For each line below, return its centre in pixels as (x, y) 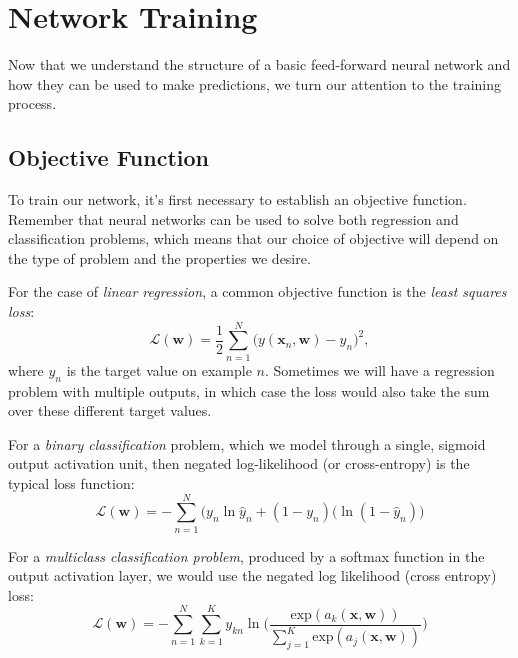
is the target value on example (159, 369)
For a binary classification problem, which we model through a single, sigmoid (247, 443)
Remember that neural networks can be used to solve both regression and (233, 218)
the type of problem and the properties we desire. (159, 257)
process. (32, 103)
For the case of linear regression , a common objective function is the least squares (257, 291)
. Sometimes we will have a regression (379, 369)
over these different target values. (110, 410)
